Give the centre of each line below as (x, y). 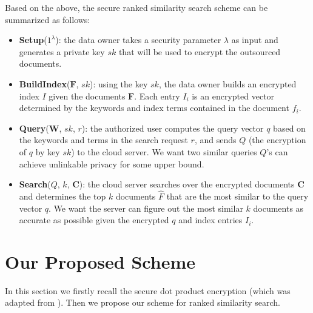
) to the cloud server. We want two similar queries (164, 151)
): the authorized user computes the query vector (173, 128)
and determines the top (62, 196)
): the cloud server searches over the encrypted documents (187, 184)
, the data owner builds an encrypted (227, 83)
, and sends (215, 140)
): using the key (119, 83)
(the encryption (277, 140)
